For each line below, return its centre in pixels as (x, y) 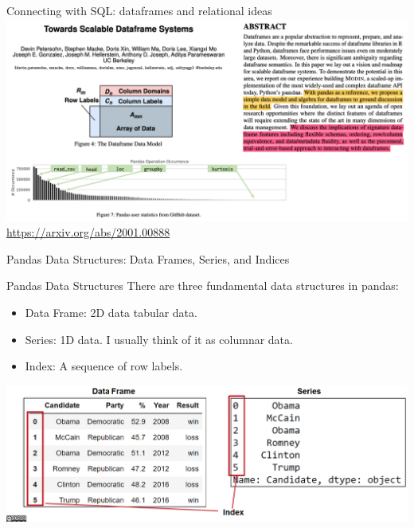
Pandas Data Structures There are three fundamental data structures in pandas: (203, 286)
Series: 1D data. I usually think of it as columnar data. (159, 339)
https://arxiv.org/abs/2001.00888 (88, 232)
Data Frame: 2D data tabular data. (111, 312)
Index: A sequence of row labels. (104, 366)
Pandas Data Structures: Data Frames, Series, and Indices (148, 258)
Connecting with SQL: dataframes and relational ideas (139, 10)
